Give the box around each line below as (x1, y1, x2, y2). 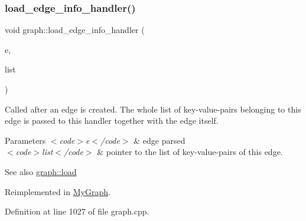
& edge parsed (134, 134, 185, 146)
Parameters (5, 134, 46, 146)
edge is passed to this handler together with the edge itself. (5, 114, 219, 127)
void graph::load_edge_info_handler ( (5, 24, 145, 36)
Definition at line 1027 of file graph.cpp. (5, 205, 149, 217)
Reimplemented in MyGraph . (5, 185, 110, 197)
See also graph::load (5, 165, 77, 177)
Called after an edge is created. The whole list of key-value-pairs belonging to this (5, 103, 301, 115)
